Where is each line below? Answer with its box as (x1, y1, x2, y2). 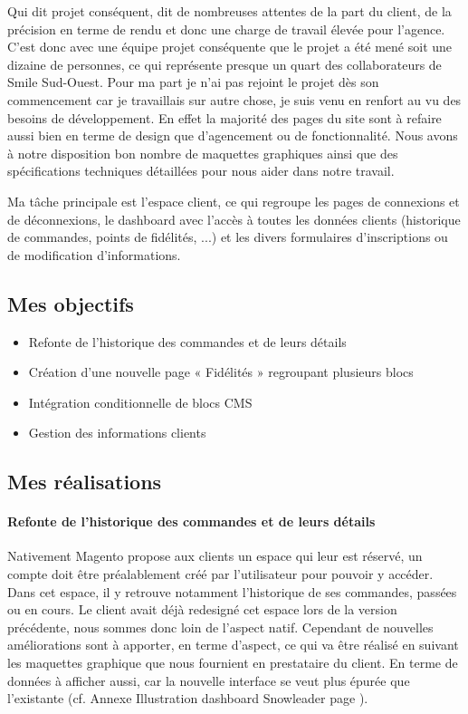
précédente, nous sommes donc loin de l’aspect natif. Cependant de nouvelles (7, 617, 434, 636)
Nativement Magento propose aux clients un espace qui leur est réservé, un (7, 546, 423, 565)
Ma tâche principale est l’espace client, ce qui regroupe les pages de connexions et (7, 191, 460, 210)
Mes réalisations (7, 468, 162, 496)
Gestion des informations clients (28, 423, 206, 442)
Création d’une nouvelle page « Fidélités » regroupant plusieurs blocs (28, 362, 414, 381)
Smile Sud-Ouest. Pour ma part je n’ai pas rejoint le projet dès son (7, 72, 379, 92)
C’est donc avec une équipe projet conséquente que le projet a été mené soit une (7, 37, 453, 56)
